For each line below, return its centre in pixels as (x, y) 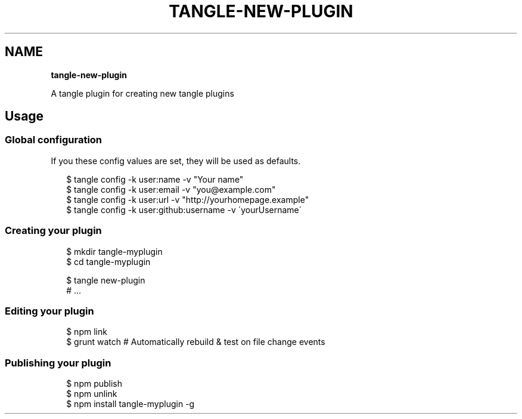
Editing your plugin (49, 311)
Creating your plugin (53, 231)
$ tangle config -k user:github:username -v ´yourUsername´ (184, 209)
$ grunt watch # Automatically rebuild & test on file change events (196, 342)
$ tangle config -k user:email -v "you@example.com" (171, 189)
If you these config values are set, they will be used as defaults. (176, 161)
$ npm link (87, 332)
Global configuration (54, 140)
